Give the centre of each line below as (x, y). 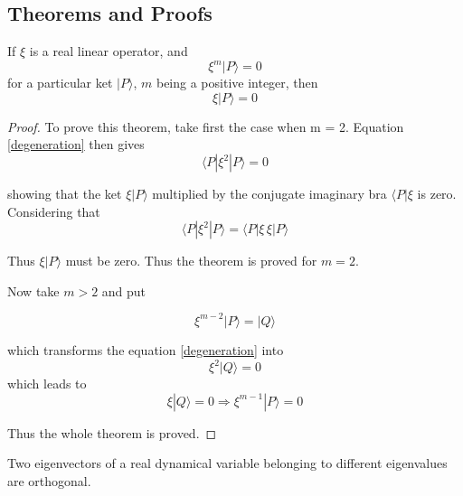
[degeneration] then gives (76, 144)
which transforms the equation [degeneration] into (146, 349)
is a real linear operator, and (109, 51)
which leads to (47, 384)
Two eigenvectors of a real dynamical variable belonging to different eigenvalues (227, 463)
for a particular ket (60, 83)
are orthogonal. (49, 480)
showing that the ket (65, 194)
